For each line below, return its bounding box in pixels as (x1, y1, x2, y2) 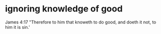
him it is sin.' (5, 24, 30, 30)
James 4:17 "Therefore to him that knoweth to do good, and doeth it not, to (5, 19, 157, 25)
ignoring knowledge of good (5, 3, 123, 14)
